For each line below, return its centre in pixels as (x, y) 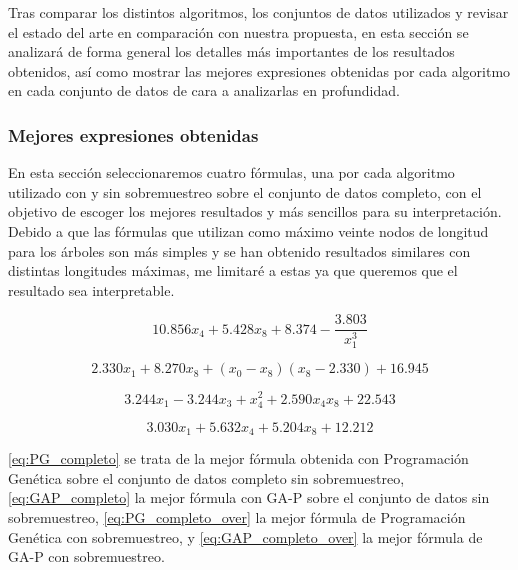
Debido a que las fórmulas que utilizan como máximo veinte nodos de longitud (248, 230)
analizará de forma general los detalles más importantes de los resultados (231, 51)
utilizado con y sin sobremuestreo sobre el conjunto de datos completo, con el (245, 191)
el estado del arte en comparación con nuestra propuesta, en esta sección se (238, 31)
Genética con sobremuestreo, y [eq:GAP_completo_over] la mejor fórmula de (245, 536)
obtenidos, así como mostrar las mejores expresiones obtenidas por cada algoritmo (259, 70)
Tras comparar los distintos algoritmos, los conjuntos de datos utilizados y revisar (258, 12)
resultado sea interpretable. (91, 289)
